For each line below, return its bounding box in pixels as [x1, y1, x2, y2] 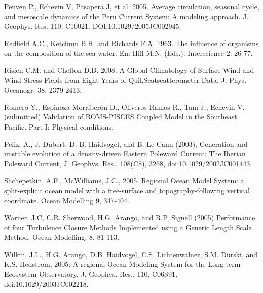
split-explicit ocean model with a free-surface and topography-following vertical [4, 185, 250, 195]
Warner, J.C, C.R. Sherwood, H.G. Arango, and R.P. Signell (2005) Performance [4, 212, 255, 223]
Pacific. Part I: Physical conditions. [4, 121, 114, 132]
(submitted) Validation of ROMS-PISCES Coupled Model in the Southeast [4, 111, 237, 122]
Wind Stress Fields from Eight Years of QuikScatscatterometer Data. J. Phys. [4, 74, 247, 85]
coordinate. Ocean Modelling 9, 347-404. [4, 195, 130, 205]
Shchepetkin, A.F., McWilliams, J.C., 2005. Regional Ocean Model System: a [4, 175, 244, 186]
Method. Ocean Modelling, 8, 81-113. [4, 232, 120, 242]
